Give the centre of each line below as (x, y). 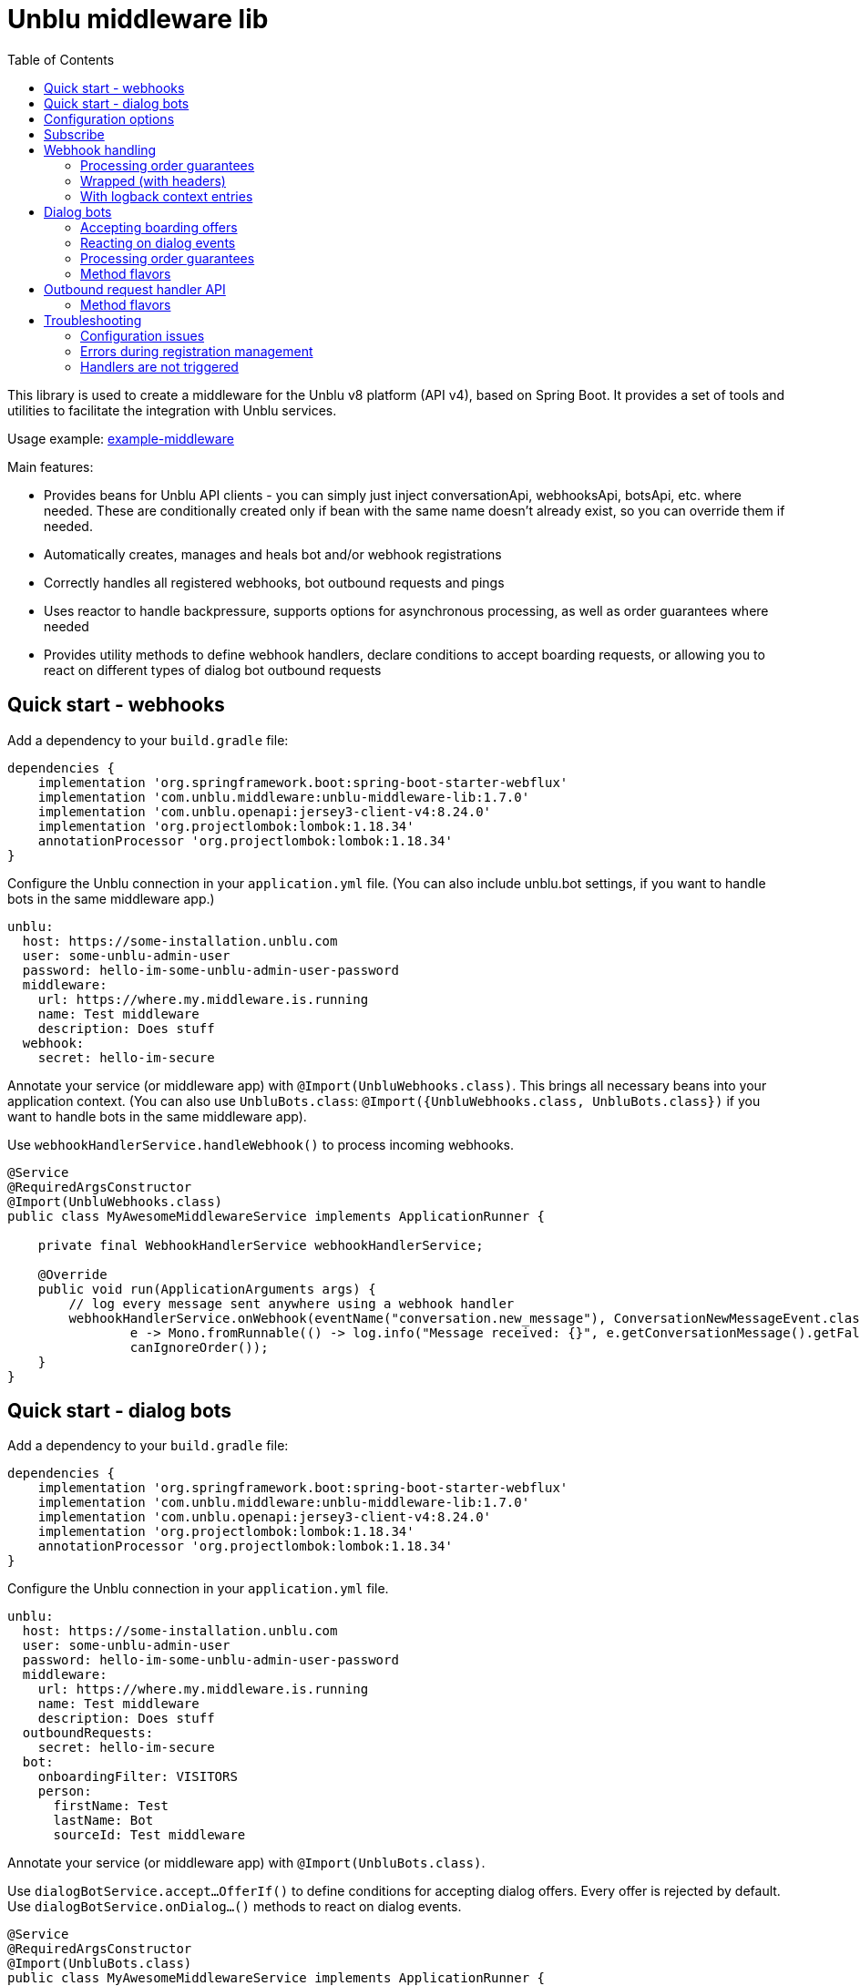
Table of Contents (61, 59)
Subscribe (74, 134)
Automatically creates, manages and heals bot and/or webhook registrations (273, 554)
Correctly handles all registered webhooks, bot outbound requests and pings (274, 582)
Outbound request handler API (135, 289)
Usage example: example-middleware (121, 438)
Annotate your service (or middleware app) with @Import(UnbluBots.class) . (246, 1863)
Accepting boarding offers (159, 227)
